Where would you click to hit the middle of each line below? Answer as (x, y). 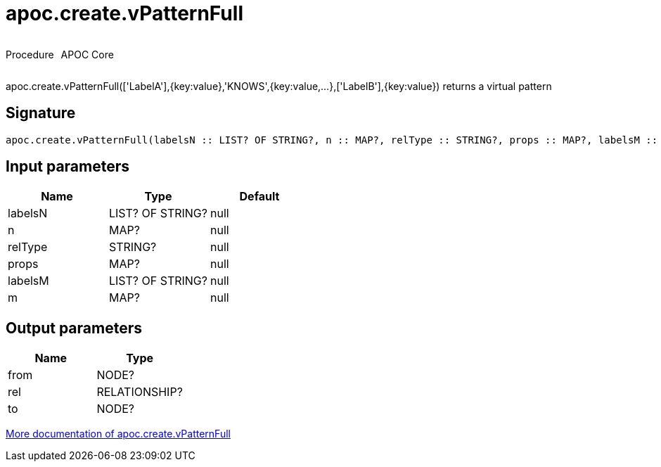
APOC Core (87, 54)
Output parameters (74, 328)
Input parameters (68, 167)
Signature (41, 113)
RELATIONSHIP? (140, 392)
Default (259, 197)
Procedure (30, 54)
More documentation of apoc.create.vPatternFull (118, 434)
